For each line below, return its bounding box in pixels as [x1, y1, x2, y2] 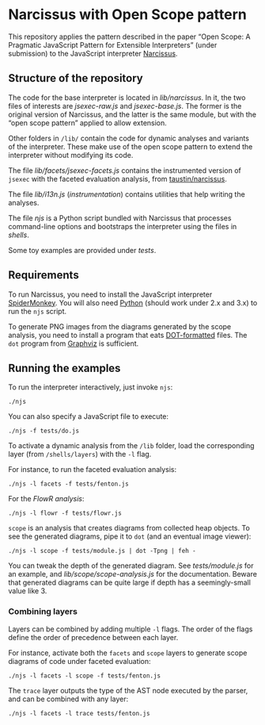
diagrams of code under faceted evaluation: [8, 656, 152, 666]
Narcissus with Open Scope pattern [8, 6, 248, 24]
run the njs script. [8, 306, 67, 316]
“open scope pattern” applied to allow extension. [8, 117, 168, 128]
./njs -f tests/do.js [8, 427, 80, 435]
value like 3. [8, 586, 47, 596]
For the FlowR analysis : [8, 494, 85, 504]
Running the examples [8, 361, 121, 374]
